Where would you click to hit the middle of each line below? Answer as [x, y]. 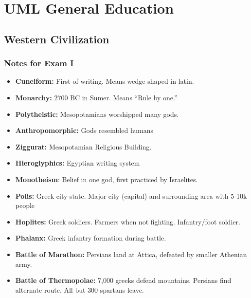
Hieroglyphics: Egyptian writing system [78, 163]
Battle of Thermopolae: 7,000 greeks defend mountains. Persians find [123, 280]
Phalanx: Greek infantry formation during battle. [91, 238]
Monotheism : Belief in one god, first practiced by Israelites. [107, 179]
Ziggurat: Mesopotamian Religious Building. [83, 146]
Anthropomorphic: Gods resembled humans [84, 130]
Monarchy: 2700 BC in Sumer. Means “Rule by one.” [96, 97]
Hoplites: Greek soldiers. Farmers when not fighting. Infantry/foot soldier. [128, 221]
